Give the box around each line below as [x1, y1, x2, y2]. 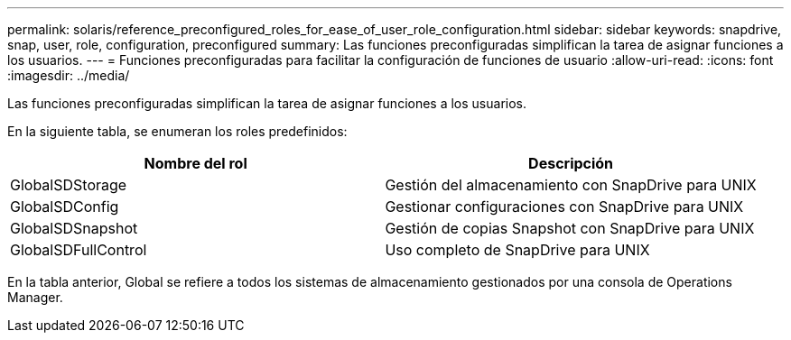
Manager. [7, 289, 63, 305]
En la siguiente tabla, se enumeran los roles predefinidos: [7, 124, 348, 139]
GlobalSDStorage [10, 176, 127, 194]
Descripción [528, 154, 614, 172]
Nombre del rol [144, 154, 247, 172]
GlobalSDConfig [10, 198, 119, 216]
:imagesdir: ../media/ [7, 68, 130, 83]
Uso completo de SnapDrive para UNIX [385, 241, 650, 259]
